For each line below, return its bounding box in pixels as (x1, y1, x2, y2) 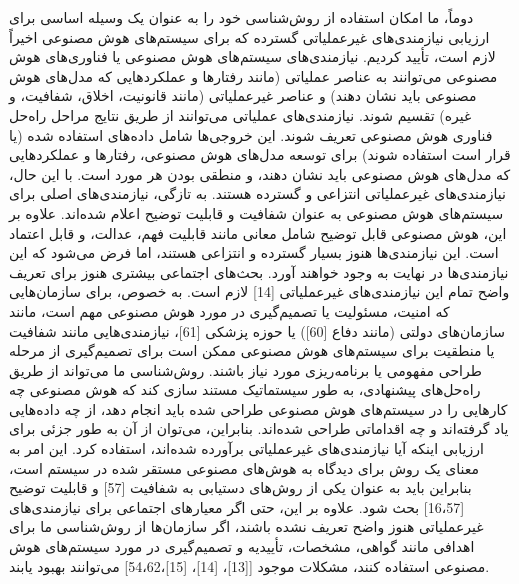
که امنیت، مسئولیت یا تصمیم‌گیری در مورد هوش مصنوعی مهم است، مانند (9, 300, 450, 321)
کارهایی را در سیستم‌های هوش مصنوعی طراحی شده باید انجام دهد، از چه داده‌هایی (9, 398, 508, 419)
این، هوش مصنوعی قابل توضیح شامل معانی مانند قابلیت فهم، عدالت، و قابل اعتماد (9, 222, 507, 243)
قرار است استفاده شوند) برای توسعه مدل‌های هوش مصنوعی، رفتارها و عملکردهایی (9, 144, 511, 165)
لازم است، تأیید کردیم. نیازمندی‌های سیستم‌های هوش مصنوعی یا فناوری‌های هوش (9, 46, 496, 67)
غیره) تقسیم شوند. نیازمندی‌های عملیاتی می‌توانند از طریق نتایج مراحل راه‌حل (9, 104, 472, 125)
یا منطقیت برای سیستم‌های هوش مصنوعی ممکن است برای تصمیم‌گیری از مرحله (9, 340, 495, 361)
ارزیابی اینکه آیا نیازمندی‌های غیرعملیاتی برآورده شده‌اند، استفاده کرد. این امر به (9, 438, 484, 459)
